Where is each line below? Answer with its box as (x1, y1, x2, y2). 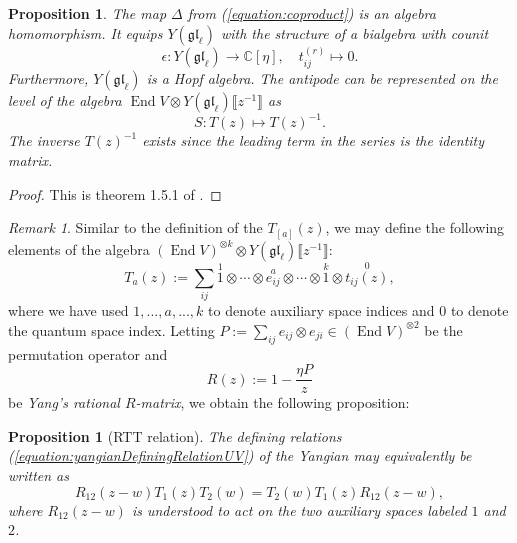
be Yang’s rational (8, 392, 120, 413)
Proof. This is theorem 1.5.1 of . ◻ (8, 183, 222, 204)
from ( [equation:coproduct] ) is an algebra (187, 3, 436, 23)
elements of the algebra (8, 238, 150, 259)
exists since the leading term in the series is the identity (142, 130, 485, 151)
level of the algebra (8, 89, 122, 110)
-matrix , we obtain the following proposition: (135, 392, 410, 413)
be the (424, 319, 463, 340)
